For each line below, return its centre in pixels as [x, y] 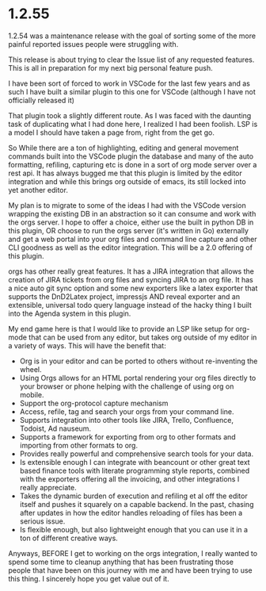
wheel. [30, 369]
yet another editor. [38, 190]
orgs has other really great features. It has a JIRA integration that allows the [131, 271]
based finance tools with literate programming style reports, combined [135, 470]
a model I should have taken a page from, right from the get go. [112, 132]
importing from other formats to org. [79, 445]
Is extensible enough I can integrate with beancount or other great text [135, 462]
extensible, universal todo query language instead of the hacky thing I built [130, 305]
